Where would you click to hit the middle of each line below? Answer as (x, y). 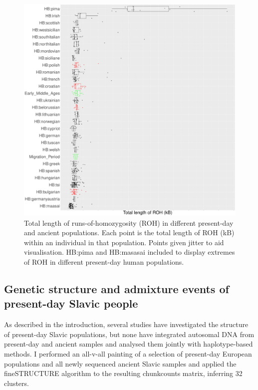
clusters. (16, 383)
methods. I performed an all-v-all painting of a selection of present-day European (128, 353)
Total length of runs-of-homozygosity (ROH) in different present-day (129, 222)
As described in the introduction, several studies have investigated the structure (126, 324)
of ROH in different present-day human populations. (104, 261)
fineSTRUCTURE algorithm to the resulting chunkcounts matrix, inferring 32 (123, 373)
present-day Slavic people (71, 303)
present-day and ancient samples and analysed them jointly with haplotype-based (129, 344)
